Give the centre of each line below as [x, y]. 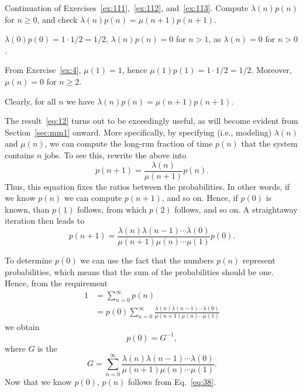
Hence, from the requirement [56, 283]
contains [20, 155]
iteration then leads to [45, 221]
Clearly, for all [30, 101]
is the [47, 348]
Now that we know [38, 381]
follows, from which [112, 209]
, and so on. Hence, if [200, 198]
